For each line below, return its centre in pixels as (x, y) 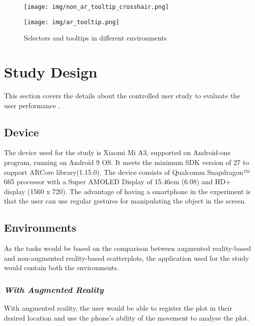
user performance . (32, 105)
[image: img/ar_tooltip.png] (72, 22)
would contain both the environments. (62, 267)
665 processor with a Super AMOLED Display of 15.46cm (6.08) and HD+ (118, 182)
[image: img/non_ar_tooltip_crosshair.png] (96, 7)
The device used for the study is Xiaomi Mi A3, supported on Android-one (117, 152)
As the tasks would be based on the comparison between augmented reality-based (127, 248)
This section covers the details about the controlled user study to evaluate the (122, 96)
